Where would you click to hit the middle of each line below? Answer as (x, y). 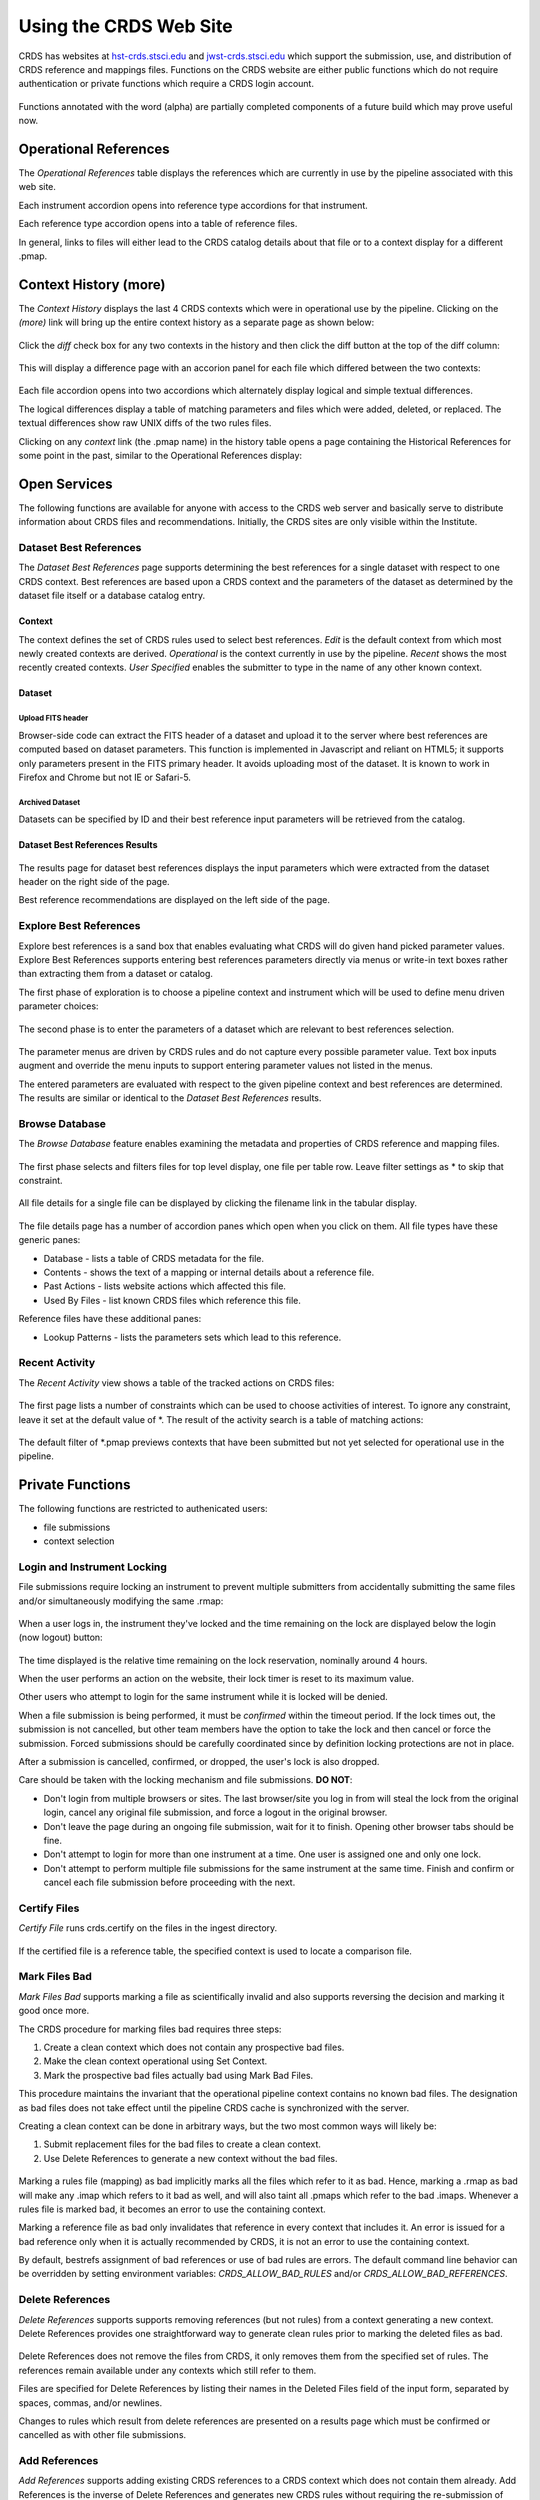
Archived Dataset (49, 802)
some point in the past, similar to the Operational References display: (160, 455)
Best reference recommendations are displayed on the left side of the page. (174, 900)
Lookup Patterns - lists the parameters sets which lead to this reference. (192, 1337)
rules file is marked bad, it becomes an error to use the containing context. (172, 2209)
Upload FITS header (53, 718)
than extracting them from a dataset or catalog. (116, 974)
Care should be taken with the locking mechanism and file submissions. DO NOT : (185, 1780)
